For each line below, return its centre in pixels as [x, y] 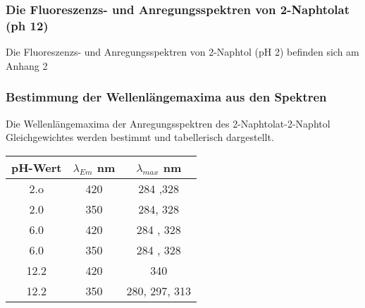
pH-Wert [37, 167]
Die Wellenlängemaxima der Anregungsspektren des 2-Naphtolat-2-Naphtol [168, 123]
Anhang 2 [27, 65]
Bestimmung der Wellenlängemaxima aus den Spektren [166, 97]
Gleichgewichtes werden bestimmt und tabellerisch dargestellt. [140, 137]
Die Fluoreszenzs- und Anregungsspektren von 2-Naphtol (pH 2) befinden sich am [182, 52]
